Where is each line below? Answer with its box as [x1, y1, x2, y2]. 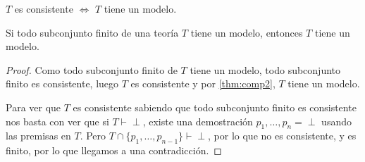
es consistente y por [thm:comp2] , [130, 76, 276, 91]
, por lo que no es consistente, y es [208, 128, 357, 143]
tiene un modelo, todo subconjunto [190, 62, 341, 77]
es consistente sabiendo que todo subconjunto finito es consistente [73, 99, 357, 114]
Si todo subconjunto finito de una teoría [6, 25, 179, 39]
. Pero [80, 128, 106, 143]
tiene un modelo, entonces [190, 25, 303, 39]
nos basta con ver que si [6, 113, 109, 128]
